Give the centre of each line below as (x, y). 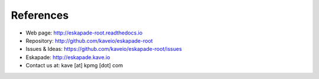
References (40, 15)
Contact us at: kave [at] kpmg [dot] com (74, 66)
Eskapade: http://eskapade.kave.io (68, 57)
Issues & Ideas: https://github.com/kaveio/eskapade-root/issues (104, 49)
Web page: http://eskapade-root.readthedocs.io (84, 33)
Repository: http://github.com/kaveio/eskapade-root (89, 40)
